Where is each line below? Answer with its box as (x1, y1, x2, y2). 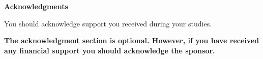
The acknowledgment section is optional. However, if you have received (4, 35, 259, 46)
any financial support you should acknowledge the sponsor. (4, 45, 215, 55)
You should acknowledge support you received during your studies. (4, 18, 212, 28)
